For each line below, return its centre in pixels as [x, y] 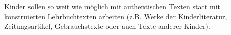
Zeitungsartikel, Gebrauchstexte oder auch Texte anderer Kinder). [107, 26]
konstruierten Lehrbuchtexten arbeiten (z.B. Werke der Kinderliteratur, [116, 16]
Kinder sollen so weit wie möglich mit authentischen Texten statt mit [112, 6]
